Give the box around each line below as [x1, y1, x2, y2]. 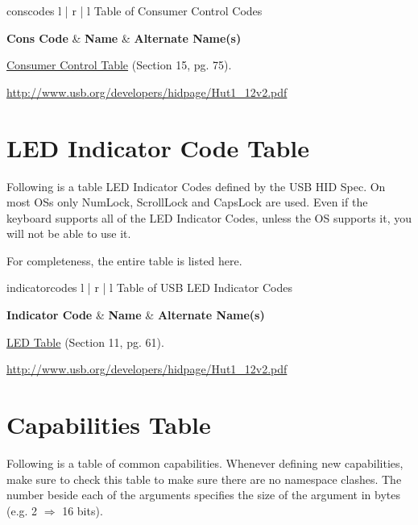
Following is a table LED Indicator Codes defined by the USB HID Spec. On [6, 177, 386, 194]
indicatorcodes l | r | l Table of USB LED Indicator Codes [6, 279, 292, 296]
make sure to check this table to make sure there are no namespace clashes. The [6, 470, 402, 487]
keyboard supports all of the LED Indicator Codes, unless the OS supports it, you [6, 209, 412, 226]
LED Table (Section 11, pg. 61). [6, 333, 164, 350]
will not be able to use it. [6, 225, 131, 242]
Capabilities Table [6, 408, 211, 441]
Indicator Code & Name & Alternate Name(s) [6, 306, 265, 323]
